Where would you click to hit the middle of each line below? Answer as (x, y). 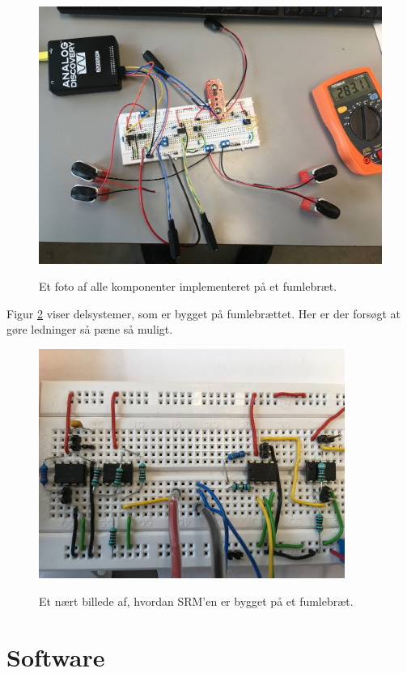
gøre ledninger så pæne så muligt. (90, 329)
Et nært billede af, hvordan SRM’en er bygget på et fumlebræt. (196, 601)
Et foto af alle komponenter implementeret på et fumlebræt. (188, 286)
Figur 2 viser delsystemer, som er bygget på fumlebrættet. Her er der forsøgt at (204, 313)
